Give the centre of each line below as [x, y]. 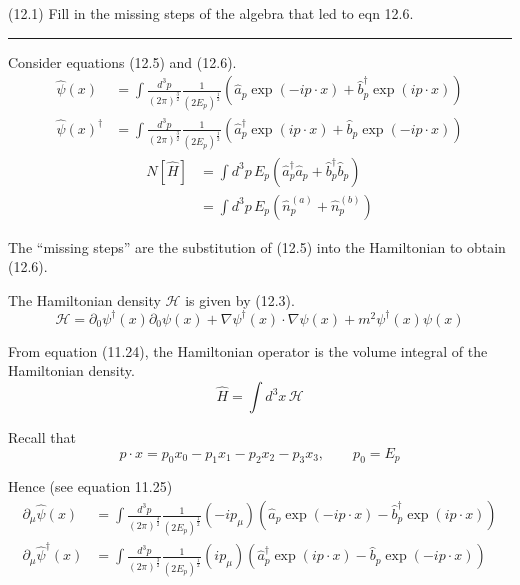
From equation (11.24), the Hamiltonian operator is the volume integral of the [248, 350]
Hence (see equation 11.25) [90, 486]
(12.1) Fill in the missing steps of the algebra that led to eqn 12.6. [211, 13]
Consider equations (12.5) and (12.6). [122, 61]
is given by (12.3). [240, 299]
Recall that [42, 437]
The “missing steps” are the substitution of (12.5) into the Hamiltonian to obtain [257, 246]
